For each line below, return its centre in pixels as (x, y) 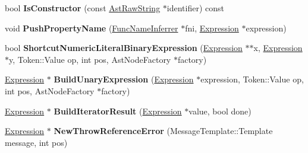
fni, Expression (212, 28)
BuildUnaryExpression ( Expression (124, 79)
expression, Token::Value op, (252, 79)
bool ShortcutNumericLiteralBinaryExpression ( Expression (124, 48)
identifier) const (195, 8)
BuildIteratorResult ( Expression (118, 111)
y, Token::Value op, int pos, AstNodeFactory (90, 59)
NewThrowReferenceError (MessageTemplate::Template (163, 131)
